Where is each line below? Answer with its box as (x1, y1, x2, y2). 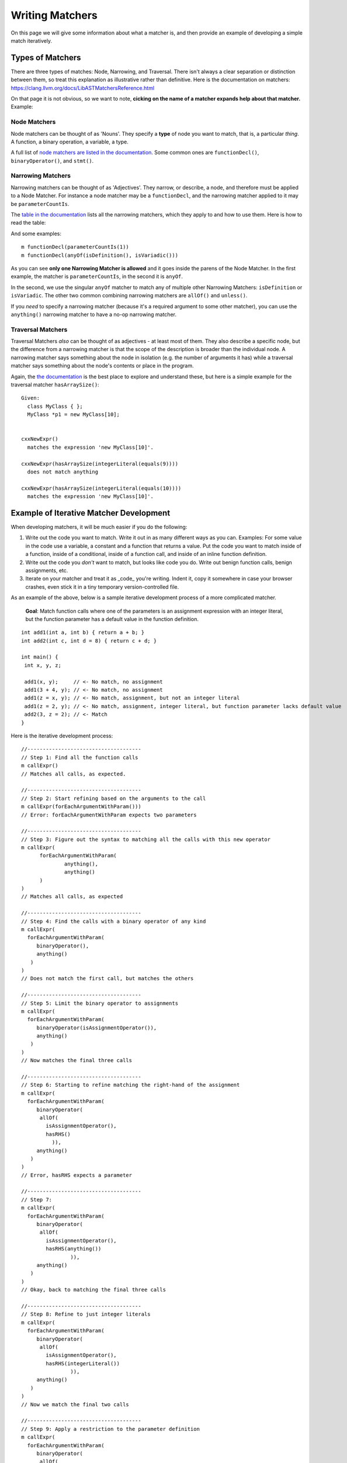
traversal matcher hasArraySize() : (11, 381, 99, 389)
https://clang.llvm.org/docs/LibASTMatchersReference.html (11, 84, 155, 91)
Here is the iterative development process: (11, 732, 113, 739)
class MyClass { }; (27, 403, 83, 410)
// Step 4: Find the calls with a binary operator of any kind (21, 918, 206, 925)
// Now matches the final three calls (21, 1057, 133, 1064)
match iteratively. (11, 37, 53, 44)
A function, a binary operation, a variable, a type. (11, 138, 129, 145)
